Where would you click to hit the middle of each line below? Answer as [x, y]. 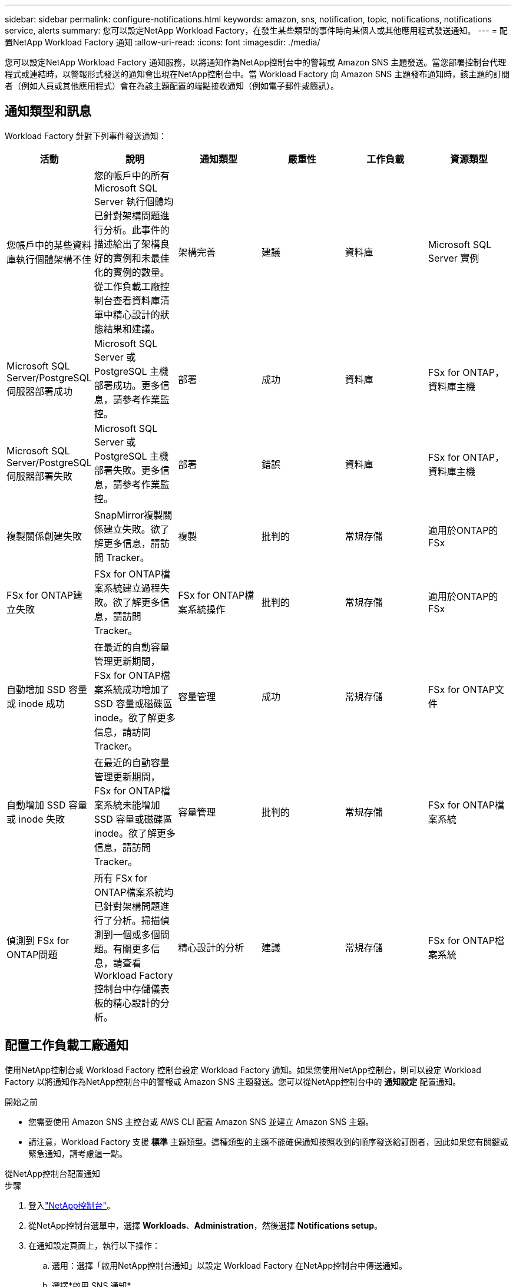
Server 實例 [454, 258]
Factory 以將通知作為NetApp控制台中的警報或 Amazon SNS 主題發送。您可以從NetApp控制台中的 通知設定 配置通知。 [233, 1081]
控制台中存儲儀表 [132, 989]
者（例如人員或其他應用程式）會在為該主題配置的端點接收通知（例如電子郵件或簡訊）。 [172, 86]
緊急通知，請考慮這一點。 [78, 1153]
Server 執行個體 [129, 201]
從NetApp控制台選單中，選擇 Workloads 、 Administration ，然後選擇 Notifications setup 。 [206, 1225]
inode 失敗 [42, 819]
